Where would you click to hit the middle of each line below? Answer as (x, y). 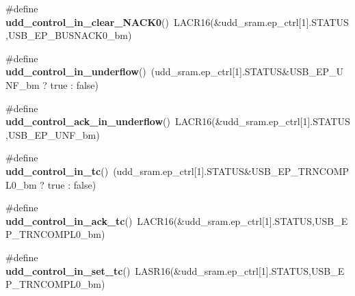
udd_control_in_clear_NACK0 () (88, 22)
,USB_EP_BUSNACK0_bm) (69, 35)
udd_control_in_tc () (57, 171)
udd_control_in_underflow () (76, 71)
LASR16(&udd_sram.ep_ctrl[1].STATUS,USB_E (240, 270)
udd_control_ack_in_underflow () (88, 121)
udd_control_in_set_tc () (68, 270)
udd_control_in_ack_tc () (69, 220)
